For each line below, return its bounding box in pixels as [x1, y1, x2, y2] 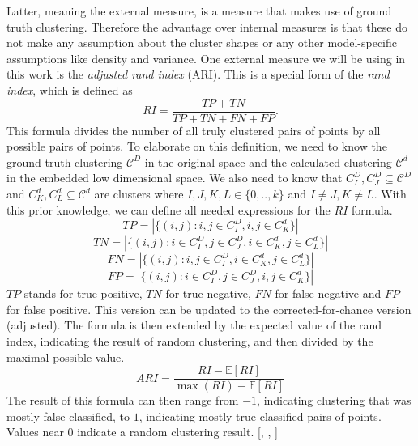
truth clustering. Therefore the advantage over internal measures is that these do [6, 18, 407, 35]
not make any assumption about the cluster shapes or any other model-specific [6, 34, 398, 51]
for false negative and [275, 285, 382, 302]
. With [373, 185, 407, 202]
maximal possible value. [6, 348, 125, 365]
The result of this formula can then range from [6, 392, 239, 409]
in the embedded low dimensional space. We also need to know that [6, 169, 343, 186]
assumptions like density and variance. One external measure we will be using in [6, 49, 406, 66]
